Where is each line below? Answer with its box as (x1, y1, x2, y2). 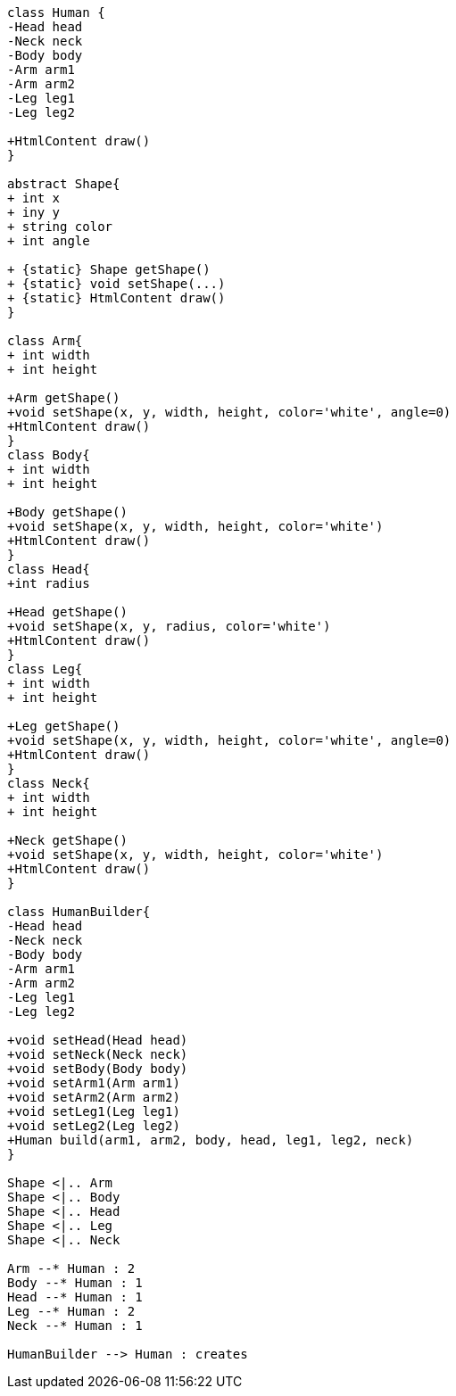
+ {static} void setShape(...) (7, 277, 226, 291)
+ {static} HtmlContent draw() (7, 291, 226, 305)
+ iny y (7, 205, 61, 219)
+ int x (7, 191, 61, 205)
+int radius (7, 576, 90, 591)
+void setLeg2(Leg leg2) (7, 1119, 180, 1133)
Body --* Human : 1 (7, 1276, 143, 1290)
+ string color (7, 219, 113, 234)
